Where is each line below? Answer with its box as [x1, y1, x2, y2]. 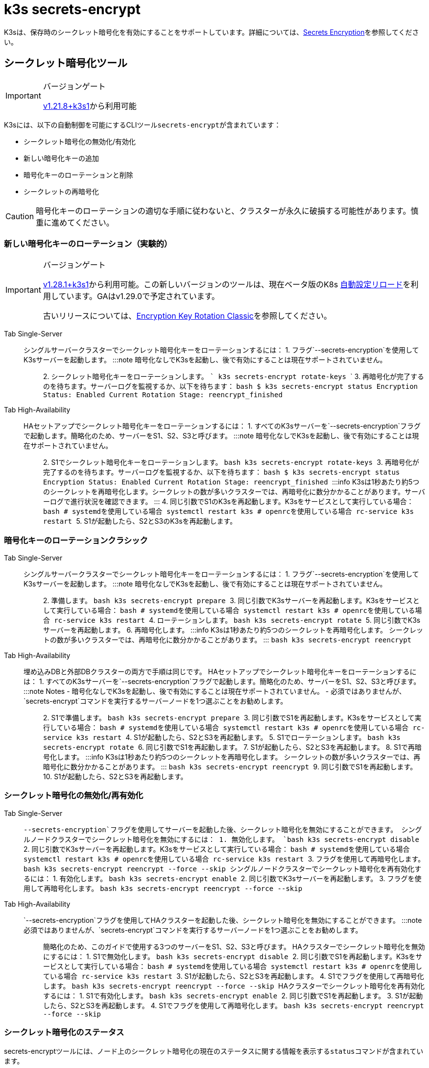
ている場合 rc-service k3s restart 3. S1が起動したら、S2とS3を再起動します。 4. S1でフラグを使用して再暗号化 [43, 971, 424, 980]
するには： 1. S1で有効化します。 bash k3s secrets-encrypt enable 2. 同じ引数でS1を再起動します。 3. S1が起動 [43, 991, 423, 1000]
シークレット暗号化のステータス [4, 1027, 124, 1038]
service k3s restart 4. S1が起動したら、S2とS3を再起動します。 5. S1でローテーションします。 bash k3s [43, 733, 401, 742]
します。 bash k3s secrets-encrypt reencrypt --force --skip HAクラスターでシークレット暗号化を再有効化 [43, 981, 425, 990]
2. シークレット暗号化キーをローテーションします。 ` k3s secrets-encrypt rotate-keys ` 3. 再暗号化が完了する [43, 372, 425, 381]
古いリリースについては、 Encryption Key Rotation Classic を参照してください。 [43, 311, 332, 321]
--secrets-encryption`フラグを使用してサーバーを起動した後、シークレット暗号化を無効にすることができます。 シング [24, 825, 422, 834]
